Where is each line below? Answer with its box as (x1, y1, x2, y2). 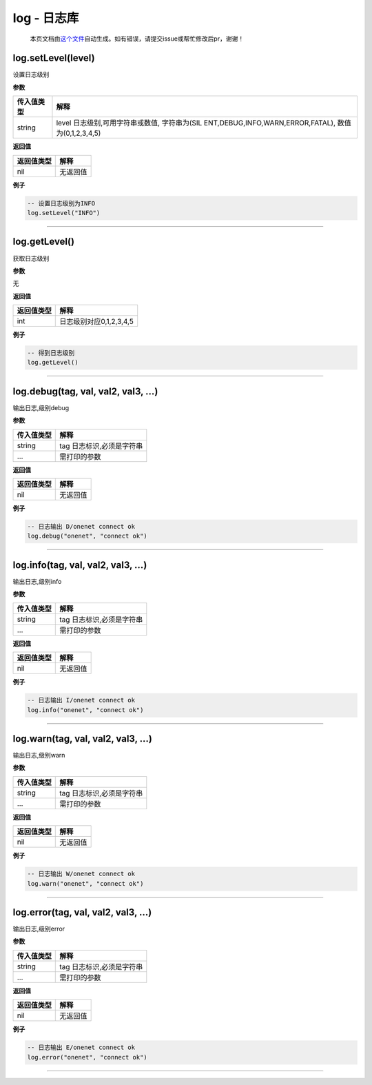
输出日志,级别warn (12, 751, 65, 760)
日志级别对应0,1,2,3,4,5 (59, 317, 134, 327)
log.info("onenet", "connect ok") (27, 706, 144, 713)
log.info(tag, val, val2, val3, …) (12, 559, 147, 571)
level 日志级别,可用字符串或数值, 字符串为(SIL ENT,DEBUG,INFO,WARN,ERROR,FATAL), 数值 (56, 118, 351, 128)
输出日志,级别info (12, 577, 62, 585)
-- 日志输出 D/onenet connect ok (27, 523, 136, 531)
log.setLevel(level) (12, 52, 96, 64)
